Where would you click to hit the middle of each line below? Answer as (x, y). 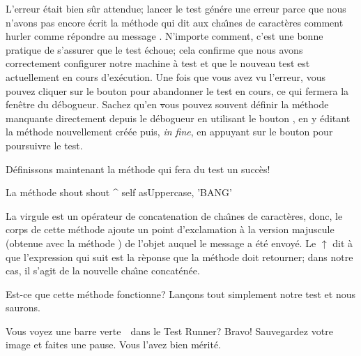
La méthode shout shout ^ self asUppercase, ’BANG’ (119, 192)
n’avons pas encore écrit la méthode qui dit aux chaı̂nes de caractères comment (175, 22)
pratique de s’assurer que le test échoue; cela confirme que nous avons (154, 49)
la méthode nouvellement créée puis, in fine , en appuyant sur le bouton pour (169, 132)
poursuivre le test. (44, 145)
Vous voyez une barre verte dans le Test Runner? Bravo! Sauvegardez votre (169, 331)
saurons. (23, 307)
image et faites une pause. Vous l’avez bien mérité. (114, 344)
